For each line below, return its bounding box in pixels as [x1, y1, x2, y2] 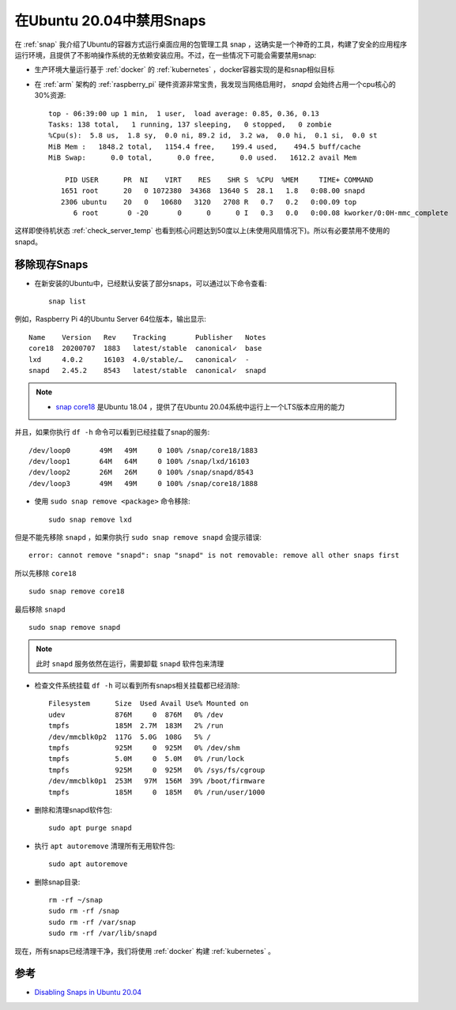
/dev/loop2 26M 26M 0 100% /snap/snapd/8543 [28, 468, 254, 477]
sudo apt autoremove [48, 860, 128, 869]
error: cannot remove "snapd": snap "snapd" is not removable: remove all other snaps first [28, 551, 400, 560]
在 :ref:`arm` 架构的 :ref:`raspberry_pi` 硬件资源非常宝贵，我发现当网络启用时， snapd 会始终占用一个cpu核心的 [34, 79, 396, 89]
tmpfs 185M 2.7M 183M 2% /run [48, 722, 224, 730]
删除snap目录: [34, 877, 81, 887]
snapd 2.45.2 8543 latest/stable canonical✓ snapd [28, 366, 266, 375]
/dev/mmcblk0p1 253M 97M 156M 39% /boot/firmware [48, 777, 266, 786]
